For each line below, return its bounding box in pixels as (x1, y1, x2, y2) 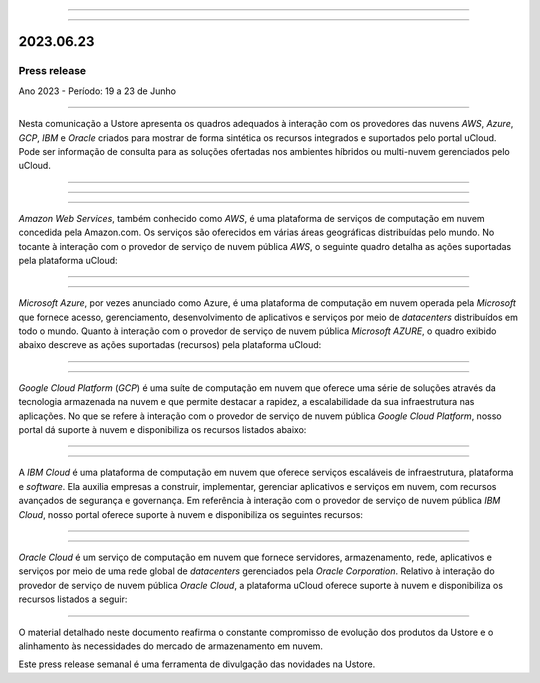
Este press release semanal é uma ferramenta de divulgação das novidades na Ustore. (18, 658, 376, 670)
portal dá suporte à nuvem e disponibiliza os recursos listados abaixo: (18, 424, 307, 436)
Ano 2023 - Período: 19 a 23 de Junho (18, 85, 177, 97)
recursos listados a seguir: (18, 593, 128, 605)
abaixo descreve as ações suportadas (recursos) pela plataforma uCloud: (18, 339, 322, 351)
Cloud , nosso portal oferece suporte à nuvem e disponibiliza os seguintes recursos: (18, 508, 364, 520)
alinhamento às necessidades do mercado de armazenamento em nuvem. (18, 640, 324, 652)
